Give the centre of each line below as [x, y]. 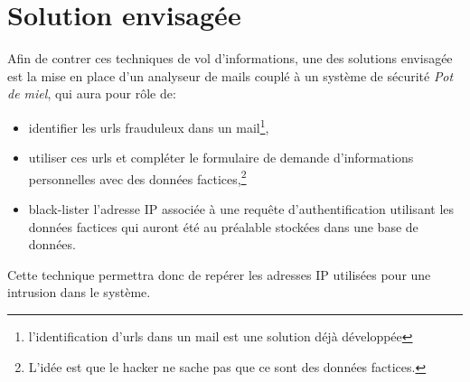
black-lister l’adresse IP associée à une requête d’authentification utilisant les [241, 209]
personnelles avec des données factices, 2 [137, 177]
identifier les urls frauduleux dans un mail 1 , [149, 126]
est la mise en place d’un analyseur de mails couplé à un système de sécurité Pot [230, 75]
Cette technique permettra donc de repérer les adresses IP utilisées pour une [219, 274]
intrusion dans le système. [79, 292]
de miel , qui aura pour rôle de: [92, 93]
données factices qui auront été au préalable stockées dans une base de [223, 226]
